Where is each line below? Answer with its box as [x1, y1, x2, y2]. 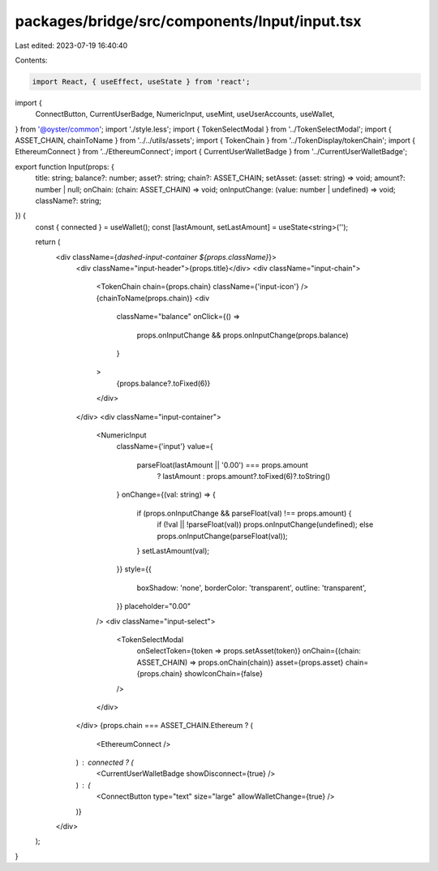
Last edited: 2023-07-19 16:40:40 [15, 41, 128, 50]
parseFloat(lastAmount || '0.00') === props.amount [136, 459, 308, 470]
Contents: [15, 55, 48, 65]
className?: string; [35, 196, 101, 206]
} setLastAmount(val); [136, 546, 210, 556]
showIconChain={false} [183, 669, 264, 679]
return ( [35, 237, 61, 247]
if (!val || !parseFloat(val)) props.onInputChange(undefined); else [157, 520, 374, 529]
